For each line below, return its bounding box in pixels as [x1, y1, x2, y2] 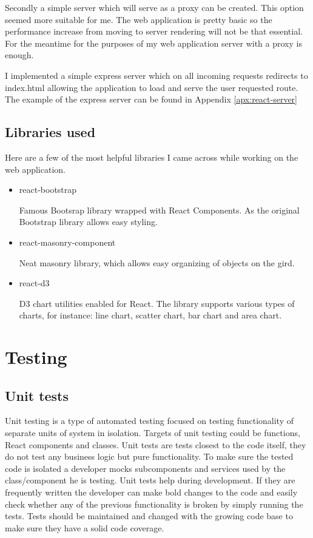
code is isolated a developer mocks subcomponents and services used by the [5, 462, 286, 474]
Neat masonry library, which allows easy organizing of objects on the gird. [19, 256, 295, 269]
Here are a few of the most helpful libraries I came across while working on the [5, 150, 298, 163]
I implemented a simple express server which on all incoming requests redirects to [5, 69, 308, 81]
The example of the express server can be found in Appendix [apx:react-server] [5, 93, 297, 106]
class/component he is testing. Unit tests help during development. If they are [5, 474, 295, 486]
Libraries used [5, 123, 96, 141]
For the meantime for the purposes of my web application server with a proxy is [5, 36, 302, 49]
